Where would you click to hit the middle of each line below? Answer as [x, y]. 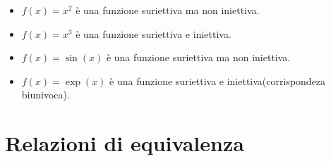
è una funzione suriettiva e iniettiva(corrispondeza [218, 80]
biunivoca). [46, 95]
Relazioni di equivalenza [125, 143]
